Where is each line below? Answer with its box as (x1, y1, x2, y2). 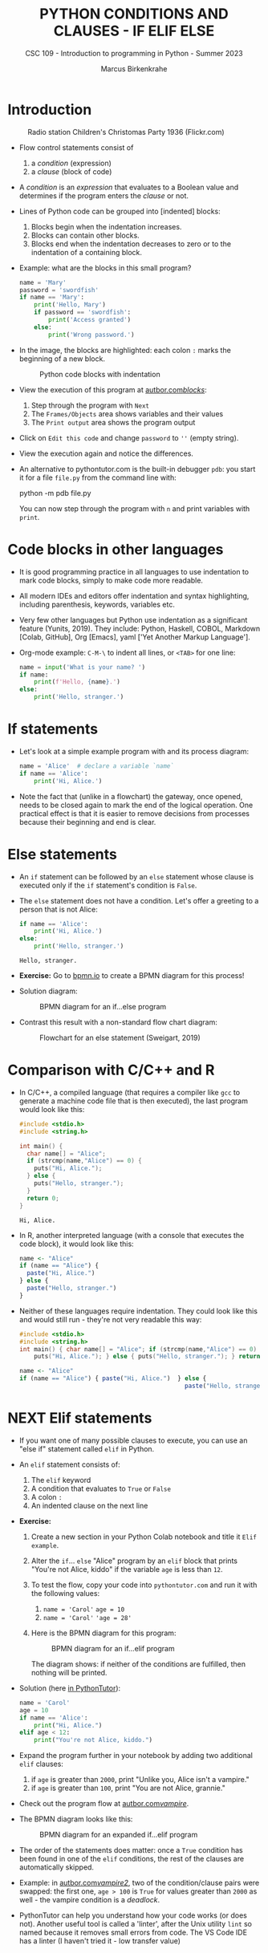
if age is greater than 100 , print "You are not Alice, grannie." (30, 1783, 225, 1793)
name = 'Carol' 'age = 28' (43, 1614, 132, 1622)
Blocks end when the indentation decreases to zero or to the (30, 238, 232, 249)
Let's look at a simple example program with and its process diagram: (18, 746, 250, 756)
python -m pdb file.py (18, 488, 91, 497)
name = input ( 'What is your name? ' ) (18, 663, 146, 671)
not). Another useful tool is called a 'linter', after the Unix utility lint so (18, 1919, 253, 1929)
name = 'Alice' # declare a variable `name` (18, 761, 174, 770)
